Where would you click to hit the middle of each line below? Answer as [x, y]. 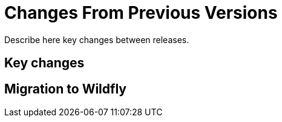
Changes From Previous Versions [141, 13]
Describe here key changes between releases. [97, 39]
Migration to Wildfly [65, 89]
